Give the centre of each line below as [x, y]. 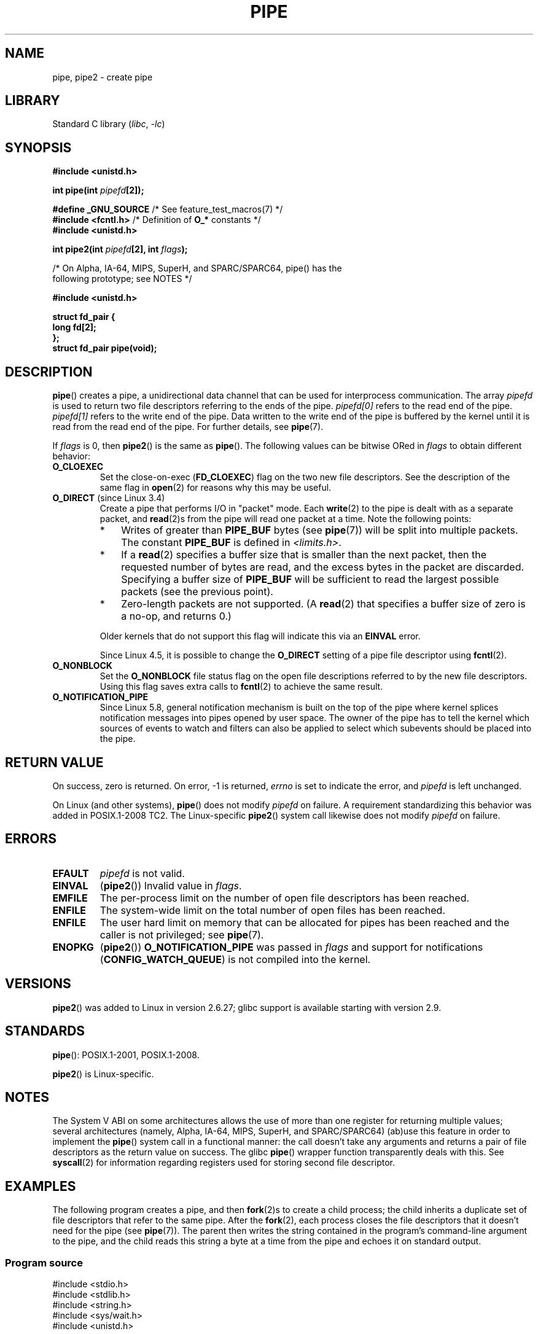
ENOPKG [73, 947]
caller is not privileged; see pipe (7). [182, 934]
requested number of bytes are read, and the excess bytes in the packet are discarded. [323, 567]
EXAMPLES [41, 1186]
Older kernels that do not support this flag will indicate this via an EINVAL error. [260, 636]
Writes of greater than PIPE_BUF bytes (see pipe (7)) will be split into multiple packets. [320, 530]
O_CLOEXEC [78, 467]
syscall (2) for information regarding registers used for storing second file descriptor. [224, 1163]
